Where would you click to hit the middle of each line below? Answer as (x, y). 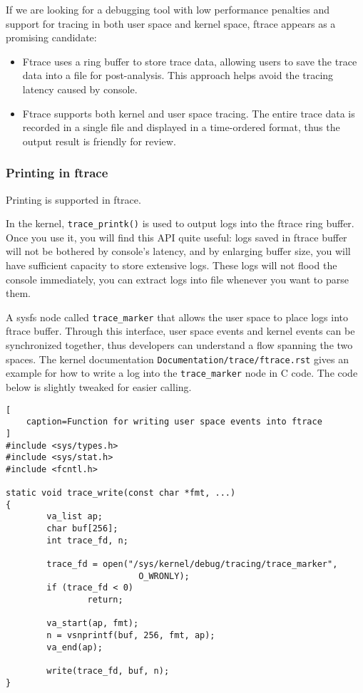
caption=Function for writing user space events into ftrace (174, 422)
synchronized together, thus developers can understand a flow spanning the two (179, 345)
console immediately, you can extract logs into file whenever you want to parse (177, 279)
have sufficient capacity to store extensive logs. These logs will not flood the (172, 265)
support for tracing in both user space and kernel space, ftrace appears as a (171, 23)
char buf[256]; (82, 529)
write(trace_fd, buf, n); (108, 671)
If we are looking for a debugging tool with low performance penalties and (168, 9)
